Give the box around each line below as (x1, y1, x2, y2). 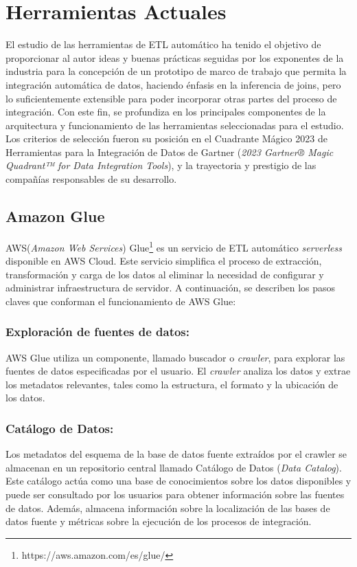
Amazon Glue (5, 205, 105, 227)
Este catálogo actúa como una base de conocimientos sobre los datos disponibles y (5, 474, 352, 488)
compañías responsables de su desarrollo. (5, 172, 177, 186)
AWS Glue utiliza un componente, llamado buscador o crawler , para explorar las (5, 350, 345, 364)
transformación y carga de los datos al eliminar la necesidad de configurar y (5, 267, 324, 281)
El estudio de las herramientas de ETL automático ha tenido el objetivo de (5, 37, 321, 52)
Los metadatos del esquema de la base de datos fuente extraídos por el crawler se (5, 447, 347, 461)
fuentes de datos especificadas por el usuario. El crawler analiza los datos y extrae (5, 364, 351, 378)
